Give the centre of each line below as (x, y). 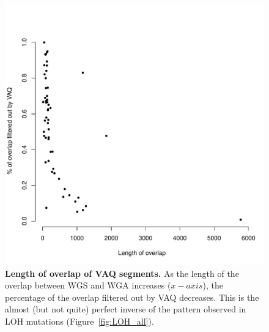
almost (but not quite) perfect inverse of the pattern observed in (126, 309)
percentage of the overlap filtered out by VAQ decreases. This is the (132, 297)
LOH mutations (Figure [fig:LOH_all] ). (79, 321)
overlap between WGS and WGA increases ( (88, 285)
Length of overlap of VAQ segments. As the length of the (122, 273)
